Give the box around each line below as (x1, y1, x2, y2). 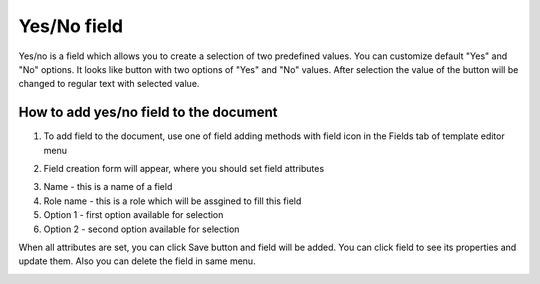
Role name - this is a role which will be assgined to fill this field (43, 195, 302, 207)
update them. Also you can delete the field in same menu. (18, 255, 256, 267)
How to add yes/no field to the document (18, 104, 278, 121)
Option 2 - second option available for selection (43, 223, 240, 235)
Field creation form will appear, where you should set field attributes (43, 163, 325, 175)
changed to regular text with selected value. (18, 78, 200, 90)
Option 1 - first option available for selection (43, 209, 224, 221)
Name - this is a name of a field (43, 181, 173, 193)
